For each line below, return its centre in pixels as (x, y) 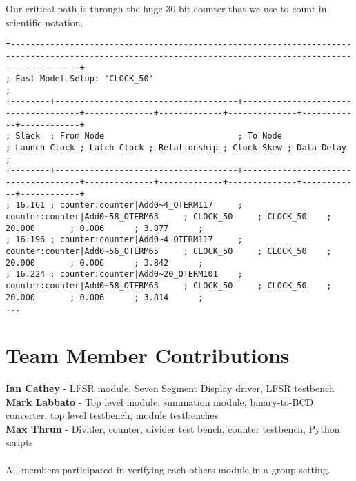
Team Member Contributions (148, 355)
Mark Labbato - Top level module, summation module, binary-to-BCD (160, 401)
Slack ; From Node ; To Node (149, 136)
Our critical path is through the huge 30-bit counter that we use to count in (166, 8)
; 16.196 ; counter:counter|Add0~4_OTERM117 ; (124, 240)
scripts (19, 442)
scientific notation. (44, 22)
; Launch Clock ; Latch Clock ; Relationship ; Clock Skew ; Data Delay (176, 148)
